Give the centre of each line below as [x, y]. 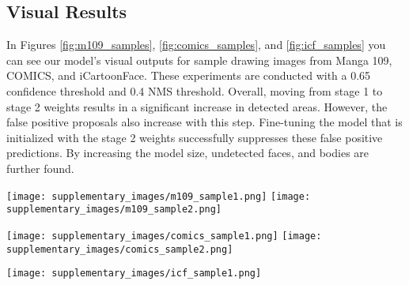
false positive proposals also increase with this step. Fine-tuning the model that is [204, 122]
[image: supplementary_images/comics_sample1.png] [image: [164, 236]
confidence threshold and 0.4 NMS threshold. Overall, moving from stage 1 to [195, 90]
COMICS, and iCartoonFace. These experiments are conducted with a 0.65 [189, 75]
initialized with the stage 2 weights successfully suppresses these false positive [195, 137]
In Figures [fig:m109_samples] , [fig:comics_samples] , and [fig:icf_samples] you [196, 45]
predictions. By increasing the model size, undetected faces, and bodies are [188, 153]
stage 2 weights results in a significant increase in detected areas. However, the [197, 106]
